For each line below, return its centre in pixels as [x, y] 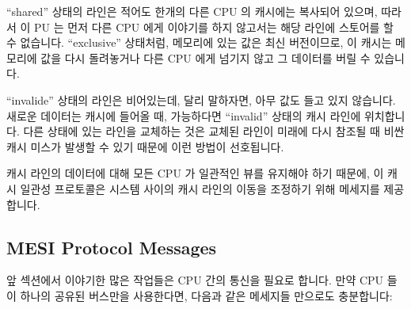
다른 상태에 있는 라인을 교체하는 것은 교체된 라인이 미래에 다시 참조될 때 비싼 [214, 131]
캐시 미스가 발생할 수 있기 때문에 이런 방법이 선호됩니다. [145, 146]
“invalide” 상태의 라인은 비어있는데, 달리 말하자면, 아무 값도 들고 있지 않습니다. [201, 99]
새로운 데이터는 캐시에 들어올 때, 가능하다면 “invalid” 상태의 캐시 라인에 [184, 115]
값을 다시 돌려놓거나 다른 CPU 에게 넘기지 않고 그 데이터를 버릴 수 [205, 57]
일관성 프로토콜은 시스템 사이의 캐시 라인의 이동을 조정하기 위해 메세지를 [200, 188]
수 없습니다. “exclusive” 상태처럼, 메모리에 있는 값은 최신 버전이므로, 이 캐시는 [199, 42]
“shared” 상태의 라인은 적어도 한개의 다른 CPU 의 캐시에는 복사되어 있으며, [192, 11]
